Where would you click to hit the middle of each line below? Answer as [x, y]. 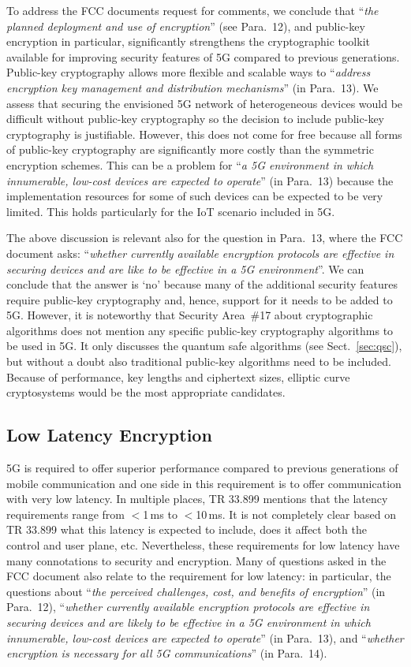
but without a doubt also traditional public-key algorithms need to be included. [199, 361]
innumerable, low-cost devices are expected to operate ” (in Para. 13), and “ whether [205, 637]
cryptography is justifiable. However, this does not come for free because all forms [204, 134]
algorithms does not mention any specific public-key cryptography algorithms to [200, 330]
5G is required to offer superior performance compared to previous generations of [202, 468]
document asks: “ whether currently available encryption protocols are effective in [200, 253]
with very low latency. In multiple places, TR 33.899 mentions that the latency [197, 499]
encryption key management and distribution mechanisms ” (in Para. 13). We [192, 87]
